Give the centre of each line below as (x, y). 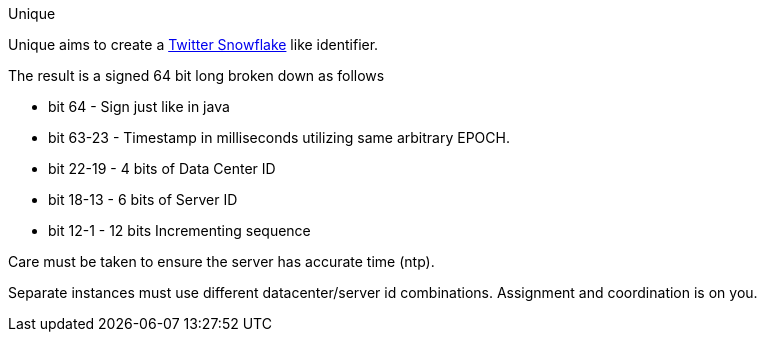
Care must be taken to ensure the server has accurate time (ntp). (221, 261)
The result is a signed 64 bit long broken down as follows (196, 75)
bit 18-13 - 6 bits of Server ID (143, 199)
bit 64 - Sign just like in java (139, 106)
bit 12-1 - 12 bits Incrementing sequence (179, 230)
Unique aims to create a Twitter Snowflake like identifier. (193, 44)
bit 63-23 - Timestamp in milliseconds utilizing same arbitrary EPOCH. (279, 137)
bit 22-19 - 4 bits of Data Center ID (162, 168)
